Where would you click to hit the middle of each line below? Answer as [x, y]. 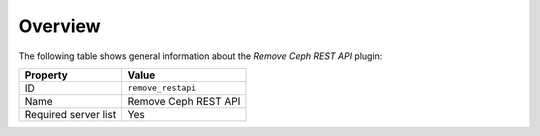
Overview [59, 26]
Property [46, 75]
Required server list [70, 114]
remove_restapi [162, 88]
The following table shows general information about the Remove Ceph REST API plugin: [200, 56]
